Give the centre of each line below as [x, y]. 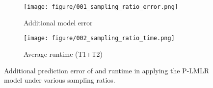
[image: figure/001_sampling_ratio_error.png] [101, 7]
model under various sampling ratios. [60, 80]
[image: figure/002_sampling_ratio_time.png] [99, 38]
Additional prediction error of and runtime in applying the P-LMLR [106, 70]
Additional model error [58, 22]
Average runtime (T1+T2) [63, 54]
